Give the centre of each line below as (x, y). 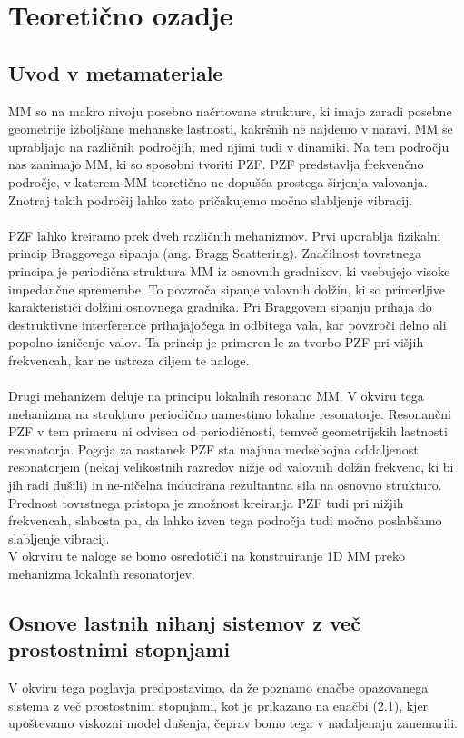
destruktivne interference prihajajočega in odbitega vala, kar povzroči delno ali (227, 324)
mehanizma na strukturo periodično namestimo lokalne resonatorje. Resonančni (230, 413)
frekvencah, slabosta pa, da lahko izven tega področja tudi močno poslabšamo (225, 520)
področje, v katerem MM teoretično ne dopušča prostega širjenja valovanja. (218, 181)
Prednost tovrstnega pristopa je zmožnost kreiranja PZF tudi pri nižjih (206, 502)
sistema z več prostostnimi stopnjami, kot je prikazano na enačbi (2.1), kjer (218, 705)
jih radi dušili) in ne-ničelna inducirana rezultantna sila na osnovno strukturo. (225, 485)
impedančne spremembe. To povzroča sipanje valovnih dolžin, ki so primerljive (227, 289)
